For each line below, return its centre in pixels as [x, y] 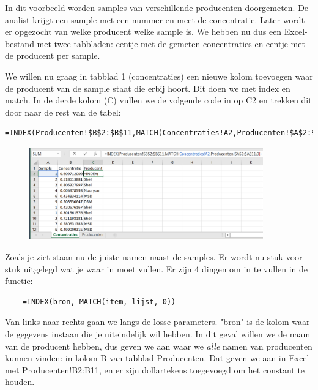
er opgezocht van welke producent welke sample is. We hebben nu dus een [143, 32]
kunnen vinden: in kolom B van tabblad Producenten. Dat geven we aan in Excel [157, 358]
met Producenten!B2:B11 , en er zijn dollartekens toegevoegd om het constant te [155, 369]
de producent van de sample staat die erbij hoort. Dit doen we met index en [148, 88]
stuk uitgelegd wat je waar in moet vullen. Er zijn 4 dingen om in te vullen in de [157, 268]
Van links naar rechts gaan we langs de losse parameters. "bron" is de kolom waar [157, 322]
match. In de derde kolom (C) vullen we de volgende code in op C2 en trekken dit [158, 100]
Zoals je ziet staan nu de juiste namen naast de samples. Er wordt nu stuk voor [154, 257]
